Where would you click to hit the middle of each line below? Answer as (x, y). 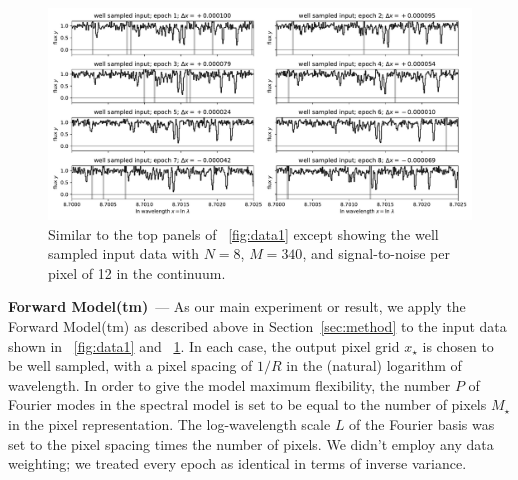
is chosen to (458, 345)
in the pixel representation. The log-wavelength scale (169, 423)
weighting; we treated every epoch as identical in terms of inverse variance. (237, 463)
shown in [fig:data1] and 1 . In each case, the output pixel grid (204, 345)
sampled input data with (123, 253)
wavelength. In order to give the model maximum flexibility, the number (229, 384)
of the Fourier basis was (422, 423)
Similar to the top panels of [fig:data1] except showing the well (243, 233)
